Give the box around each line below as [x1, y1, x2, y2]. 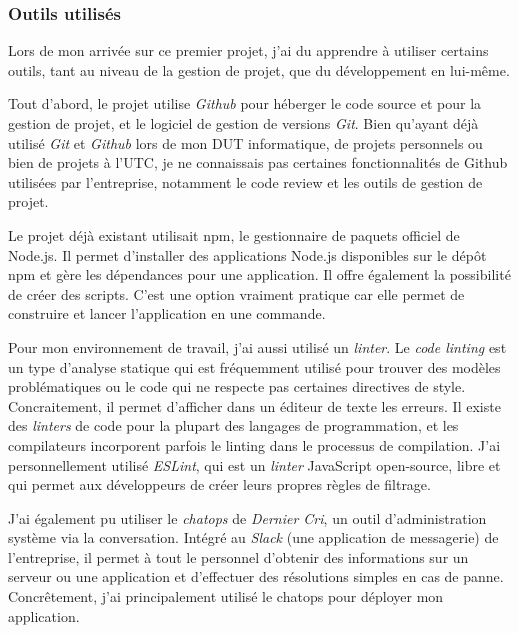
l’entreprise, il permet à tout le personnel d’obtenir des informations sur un [8, 546, 469, 567]
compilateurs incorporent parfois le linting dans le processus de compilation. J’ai [8, 434, 501, 455]
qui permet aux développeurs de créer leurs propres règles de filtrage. [8, 474, 431, 495]
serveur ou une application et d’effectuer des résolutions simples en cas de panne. [8, 566, 504, 587]
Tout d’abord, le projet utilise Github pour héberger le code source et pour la [8, 93, 482, 114]
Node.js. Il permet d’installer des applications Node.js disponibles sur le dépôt [8, 244, 487, 265]
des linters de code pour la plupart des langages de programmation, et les [8, 415, 459, 436]
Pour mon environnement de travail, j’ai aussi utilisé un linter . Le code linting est [8, 336, 507, 357]
